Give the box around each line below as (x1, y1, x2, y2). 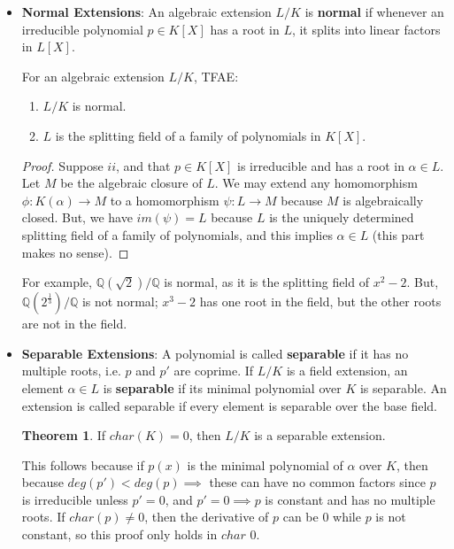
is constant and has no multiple (265, 490, 435, 508)
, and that (115, 156, 171, 174)
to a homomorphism (110, 190, 219, 209)
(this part (372, 225, 425, 244)
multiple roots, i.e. (21, 361, 121, 380)
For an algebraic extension (21, 66, 165, 85)
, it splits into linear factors (291, 19, 441, 38)
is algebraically (342, 190, 424, 209)
